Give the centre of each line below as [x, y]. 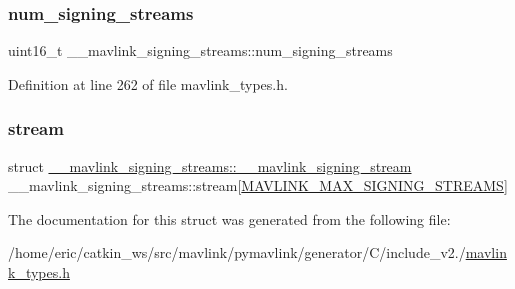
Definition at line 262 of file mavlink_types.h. [148, 83]
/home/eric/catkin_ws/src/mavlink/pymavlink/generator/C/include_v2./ [237, 252]
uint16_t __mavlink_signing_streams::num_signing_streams [200, 50]
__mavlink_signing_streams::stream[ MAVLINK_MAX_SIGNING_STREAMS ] [258, 185]
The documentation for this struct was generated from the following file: [229, 218]
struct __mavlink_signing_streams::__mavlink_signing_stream [210, 165]
